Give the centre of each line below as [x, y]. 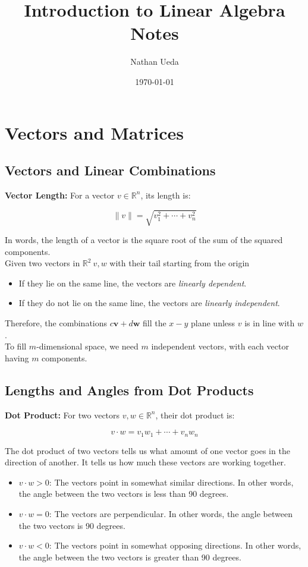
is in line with [270, 323]
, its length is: [166, 195]
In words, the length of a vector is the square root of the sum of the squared [144, 240]
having [17, 357]
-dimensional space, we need [87, 346]
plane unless [213, 323]
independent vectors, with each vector [220, 346]
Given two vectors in [43, 263]
